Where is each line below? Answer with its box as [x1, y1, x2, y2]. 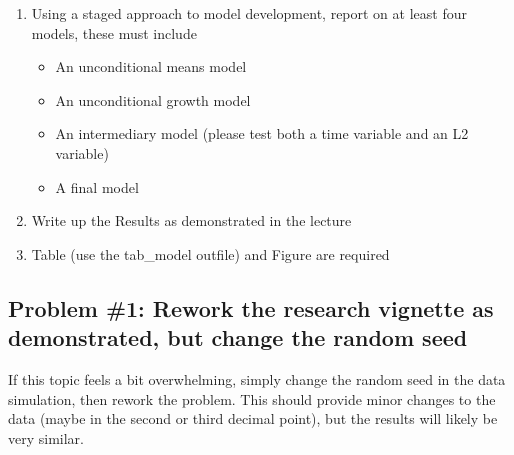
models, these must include [31, 22, 197, 43]
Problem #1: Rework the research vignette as [8, 292, 494, 323]
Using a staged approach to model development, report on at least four [31, 3, 467, 23]
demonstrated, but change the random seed [8, 322, 468, 353]
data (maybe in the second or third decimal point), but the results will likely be [8, 408, 498, 429]
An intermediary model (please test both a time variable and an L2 [55, 123, 469, 144]
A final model [55, 176, 139, 197]
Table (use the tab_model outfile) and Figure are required [31, 243, 390, 264]
